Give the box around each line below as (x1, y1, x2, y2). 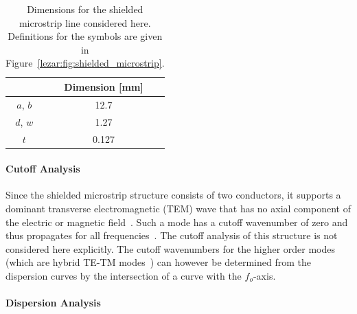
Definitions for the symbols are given (8, 29, 163, 43)
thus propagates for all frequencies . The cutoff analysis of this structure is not (5, 228, 338, 243)
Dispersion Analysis (5, 295, 101, 310)
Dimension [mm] (64, 79, 143, 93)
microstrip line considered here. (19, 15, 151, 30)
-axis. (253, 268, 276, 282)
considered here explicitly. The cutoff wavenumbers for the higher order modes (5, 241, 335, 256)
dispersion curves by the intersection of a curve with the (5, 268, 242, 282)
